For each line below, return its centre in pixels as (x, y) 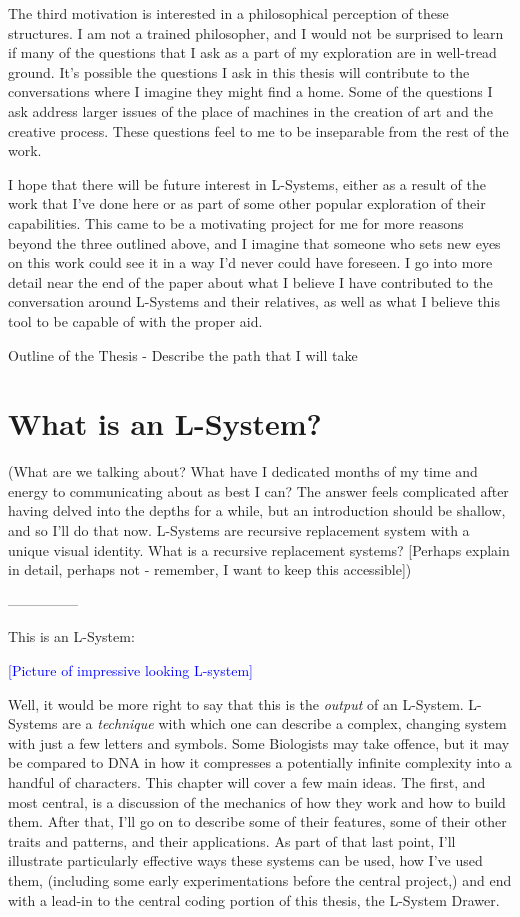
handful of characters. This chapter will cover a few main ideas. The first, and (247, 781)
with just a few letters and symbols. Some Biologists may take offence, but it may (259, 742)
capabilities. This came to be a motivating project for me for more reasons (236, 222)
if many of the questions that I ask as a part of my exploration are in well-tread (252, 52)
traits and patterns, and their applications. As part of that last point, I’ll (232, 840)
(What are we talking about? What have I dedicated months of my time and (243, 471)
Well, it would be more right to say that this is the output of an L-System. (236, 703)
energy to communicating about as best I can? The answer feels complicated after (258, 490)
